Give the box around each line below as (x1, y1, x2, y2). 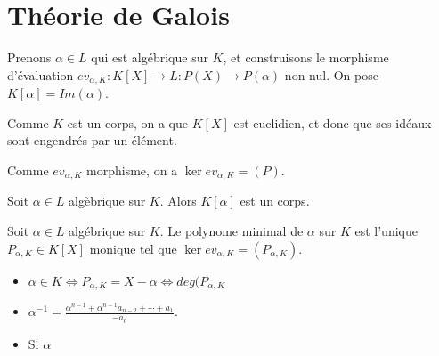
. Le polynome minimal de (159, 222, 304, 239)
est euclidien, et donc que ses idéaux (233, 113, 432, 132)
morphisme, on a (86, 160, 178, 179)
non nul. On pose (284, 65, 378, 84)
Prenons (7, 48, 52, 67)
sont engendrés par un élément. (7, 131, 177, 150)
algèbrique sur (69, 191, 146, 210)
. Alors (159, 191, 197, 210)
